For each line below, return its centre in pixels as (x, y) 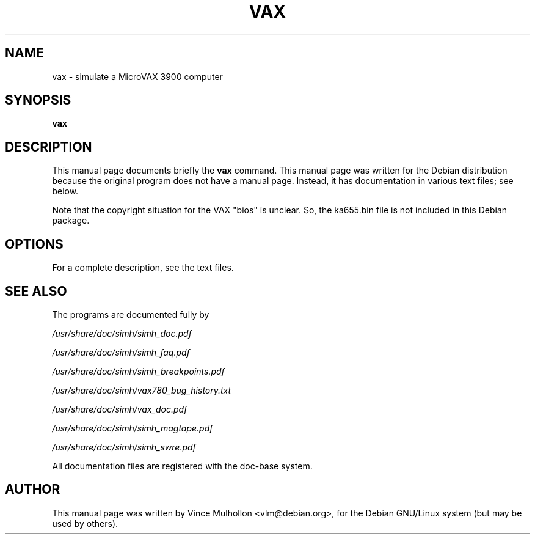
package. (71, 221)
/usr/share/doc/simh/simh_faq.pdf (121, 352)
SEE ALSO (36, 291)
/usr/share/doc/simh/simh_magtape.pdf (133, 428)
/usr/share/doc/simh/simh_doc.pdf (122, 333)
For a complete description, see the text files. (143, 268)
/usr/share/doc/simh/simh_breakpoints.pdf (138, 371)
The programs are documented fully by (131, 314)
